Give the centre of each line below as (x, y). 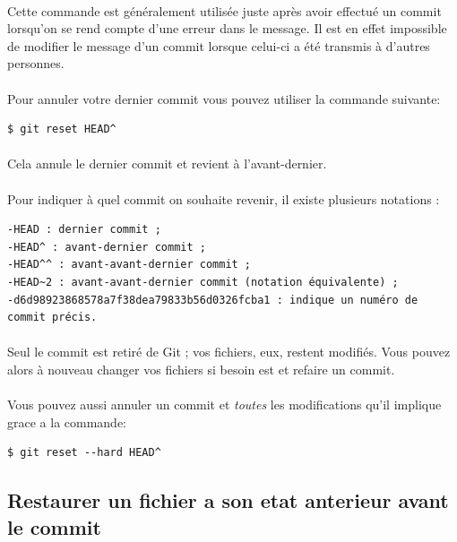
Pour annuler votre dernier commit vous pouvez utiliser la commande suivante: (224, 98)
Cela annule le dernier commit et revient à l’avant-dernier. (167, 163)
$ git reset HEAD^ (62, 129)
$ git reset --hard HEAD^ (84, 453)
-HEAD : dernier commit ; (84, 230)
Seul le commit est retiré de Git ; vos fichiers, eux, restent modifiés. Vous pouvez (229, 352)
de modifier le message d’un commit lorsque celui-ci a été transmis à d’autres (219, 45)
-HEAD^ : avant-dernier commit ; (107, 247)
